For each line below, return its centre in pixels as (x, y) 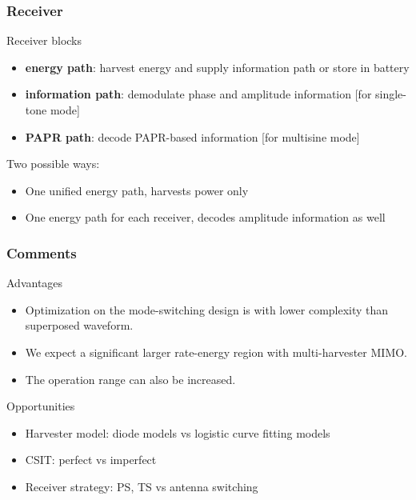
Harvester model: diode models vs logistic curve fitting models (178, 432)
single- (391, 94)
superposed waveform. (79, 325)
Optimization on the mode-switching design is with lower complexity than (207, 309)
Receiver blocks (44, 40)
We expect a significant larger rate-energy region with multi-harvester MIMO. (216, 352)
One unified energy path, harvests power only (137, 190)
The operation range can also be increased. (130, 379)
